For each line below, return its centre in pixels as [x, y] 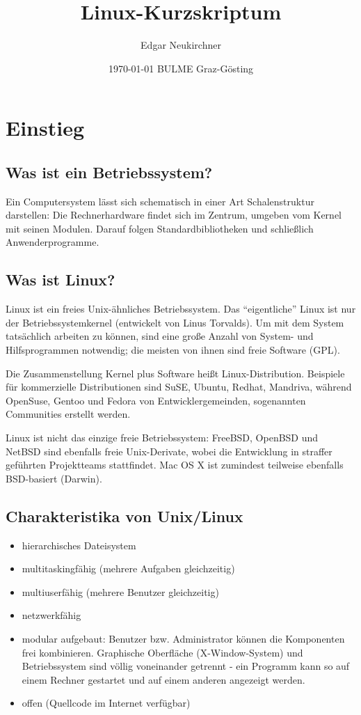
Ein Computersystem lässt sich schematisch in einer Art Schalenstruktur [160, 201]
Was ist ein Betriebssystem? [109, 172]
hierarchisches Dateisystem [79, 545]
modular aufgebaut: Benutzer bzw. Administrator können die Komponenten [183, 638]
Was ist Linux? [61, 280]
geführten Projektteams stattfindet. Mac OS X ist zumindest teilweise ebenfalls [175, 465]
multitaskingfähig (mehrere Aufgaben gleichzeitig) [128, 568]
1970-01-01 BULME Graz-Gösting [181, 68]
